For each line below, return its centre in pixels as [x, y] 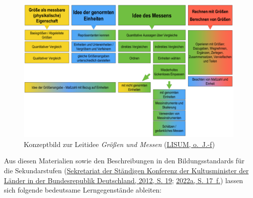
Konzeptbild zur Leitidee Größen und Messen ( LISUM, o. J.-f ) [119, 144]
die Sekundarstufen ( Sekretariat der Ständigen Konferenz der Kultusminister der [126, 170]
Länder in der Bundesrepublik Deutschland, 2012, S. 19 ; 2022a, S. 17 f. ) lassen [124, 180]
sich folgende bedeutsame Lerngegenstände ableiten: [83, 190]
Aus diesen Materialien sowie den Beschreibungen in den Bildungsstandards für [124, 161]
